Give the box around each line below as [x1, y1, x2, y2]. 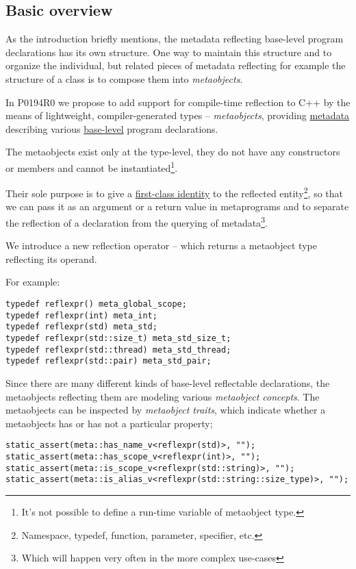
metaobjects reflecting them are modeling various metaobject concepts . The [5, 389, 320, 403]
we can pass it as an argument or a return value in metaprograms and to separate [5, 199, 349, 214]
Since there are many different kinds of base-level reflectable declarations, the [5, 376, 330, 390]
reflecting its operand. [5, 251, 97, 266]
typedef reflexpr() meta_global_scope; [5, 299, 187, 309]
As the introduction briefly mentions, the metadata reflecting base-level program [5, 31, 344, 46]
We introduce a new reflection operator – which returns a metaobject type [5, 238, 317, 253]
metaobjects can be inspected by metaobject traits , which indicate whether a [5, 403, 326, 417]
